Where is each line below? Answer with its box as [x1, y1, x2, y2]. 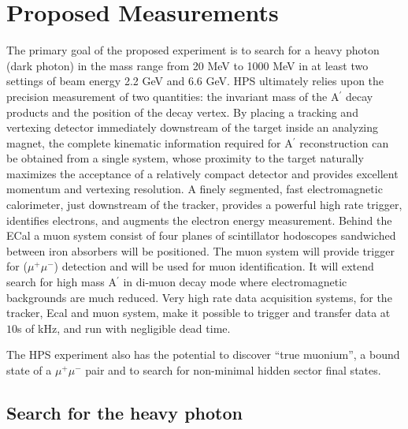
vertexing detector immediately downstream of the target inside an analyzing [6, 119, 379, 136]
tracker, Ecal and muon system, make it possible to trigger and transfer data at [6, 304, 391, 321]
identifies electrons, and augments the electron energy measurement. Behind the [6, 211, 392, 228]
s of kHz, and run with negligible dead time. [17, 319, 231, 336]
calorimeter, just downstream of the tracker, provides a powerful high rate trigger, [6, 196, 402, 213]
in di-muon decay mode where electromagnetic [123, 274, 347, 290]
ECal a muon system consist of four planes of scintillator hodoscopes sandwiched [6, 227, 396, 244]
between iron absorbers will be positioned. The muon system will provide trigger [6, 242, 395, 259]
